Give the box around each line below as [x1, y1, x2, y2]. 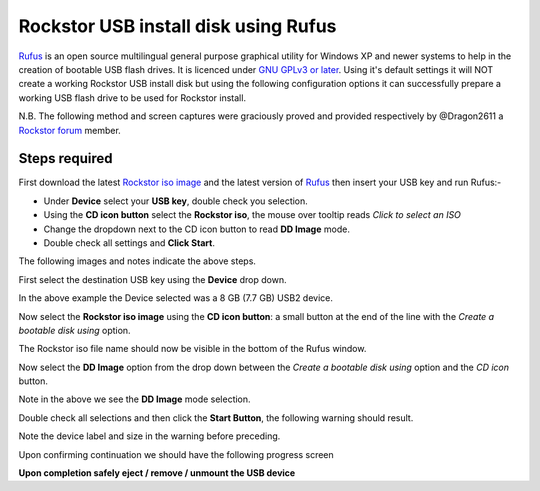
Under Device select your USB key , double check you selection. [43, 195, 309, 207]
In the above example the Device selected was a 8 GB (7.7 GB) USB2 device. [18, 292, 334, 304]
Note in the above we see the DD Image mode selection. [18, 393, 251, 405]
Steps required [18, 150, 114, 167]
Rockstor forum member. [18, 124, 122, 136]
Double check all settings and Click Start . [43, 236, 215, 249]
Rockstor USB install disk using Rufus [18, 15, 337, 37]
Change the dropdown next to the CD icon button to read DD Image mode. [43, 223, 350, 235]
